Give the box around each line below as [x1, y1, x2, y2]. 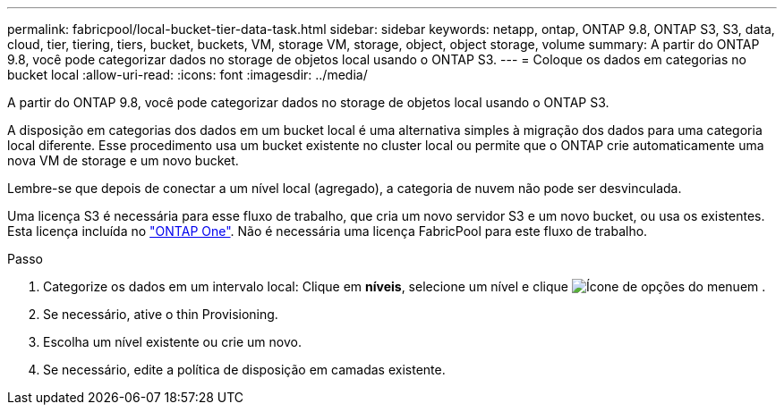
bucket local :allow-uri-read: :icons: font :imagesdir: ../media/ [7, 67, 368, 82]
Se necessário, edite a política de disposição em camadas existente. [43, 362, 446, 377]
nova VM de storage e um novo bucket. [7, 153, 239, 168]
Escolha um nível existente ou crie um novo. [43, 334, 302, 349]
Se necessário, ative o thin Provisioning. [43, 307, 278, 322]
